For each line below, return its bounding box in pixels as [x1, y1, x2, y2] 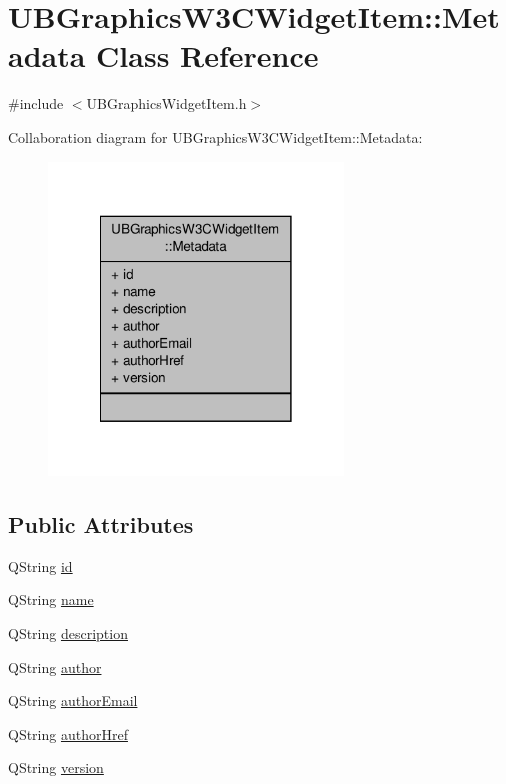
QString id [8, 555, 73, 576]
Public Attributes [8, 509, 194, 539]
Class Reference [96, 35, 319, 76]
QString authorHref [8, 723, 128, 744]
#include [8, 93, 64, 114]
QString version [8, 757, 104, 778]
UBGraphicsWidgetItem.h [86, 93, 247, 114]
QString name [8, 589, 94, 610]
